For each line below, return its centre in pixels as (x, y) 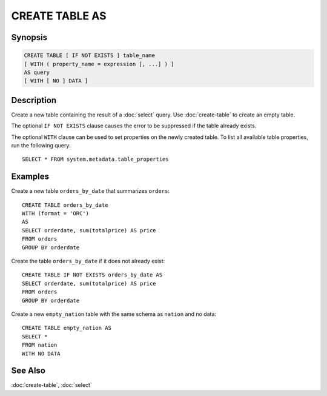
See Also (28, 371)
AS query (37, 72)
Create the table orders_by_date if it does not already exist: (88, 261)
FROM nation (40, 345)
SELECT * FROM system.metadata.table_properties (95, 159)
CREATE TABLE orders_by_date (65, 205)
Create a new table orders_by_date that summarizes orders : (90, 191)
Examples (30, 177)
